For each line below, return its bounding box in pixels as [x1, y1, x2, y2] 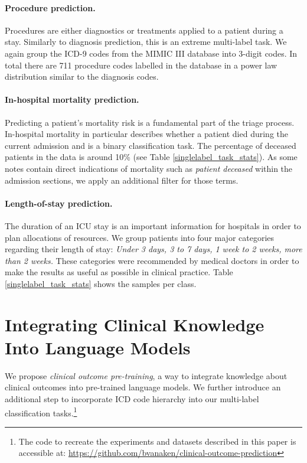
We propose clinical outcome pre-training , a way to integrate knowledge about [5, 369, 288, 382]
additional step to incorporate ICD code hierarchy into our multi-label [5, 392, 259, 405]
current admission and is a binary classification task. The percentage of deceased [5, 139, 296, 151]
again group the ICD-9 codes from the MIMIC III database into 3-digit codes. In [5, 47, 298, 59]
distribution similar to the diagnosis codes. [5, 70, 159, 83]
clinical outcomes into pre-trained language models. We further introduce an [5, 381, 281, 393]
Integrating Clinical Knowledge [5, 312, 264, 336]
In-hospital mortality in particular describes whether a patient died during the [5, 128, 289, 140]
